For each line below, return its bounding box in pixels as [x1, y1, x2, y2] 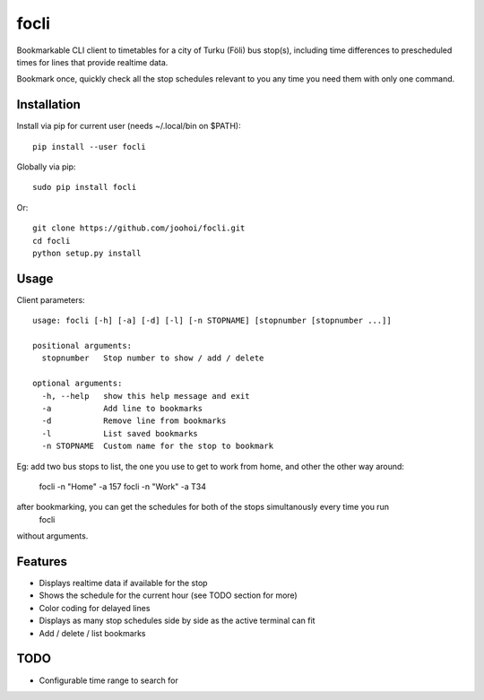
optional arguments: [32, 378, 123, 389]
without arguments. [16, 531, 89, 541]
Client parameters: [16, 294, 85, 305]
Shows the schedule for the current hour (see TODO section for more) [39, 590, 298, 601]
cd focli [32, 236, 71, 246]
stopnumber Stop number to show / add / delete [41, 353, 264, 363]
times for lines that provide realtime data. [16, 56, 169, 67]
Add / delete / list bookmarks [39, 627, 146, 638]
